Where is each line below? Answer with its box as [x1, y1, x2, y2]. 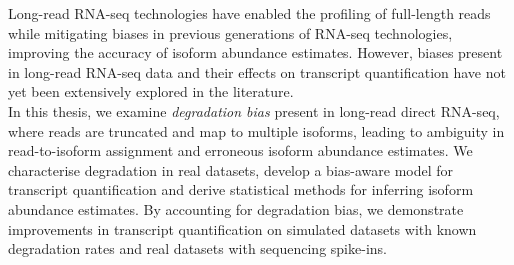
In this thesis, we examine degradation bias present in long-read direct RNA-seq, [8, 100, 500, 121]
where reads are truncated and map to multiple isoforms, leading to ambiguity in [8, 120, 505, 141]
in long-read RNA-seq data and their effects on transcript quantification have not [8, 61, 506, 82]
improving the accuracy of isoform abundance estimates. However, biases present [8, 42, 503, 63]
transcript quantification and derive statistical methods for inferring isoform [8, 179, 474, 200]
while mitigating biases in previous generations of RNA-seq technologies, [8, 22, 453, 43]
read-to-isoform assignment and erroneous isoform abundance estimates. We [8, 140, 473, 161]
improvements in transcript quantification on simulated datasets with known [8, 218, 477, 239]
